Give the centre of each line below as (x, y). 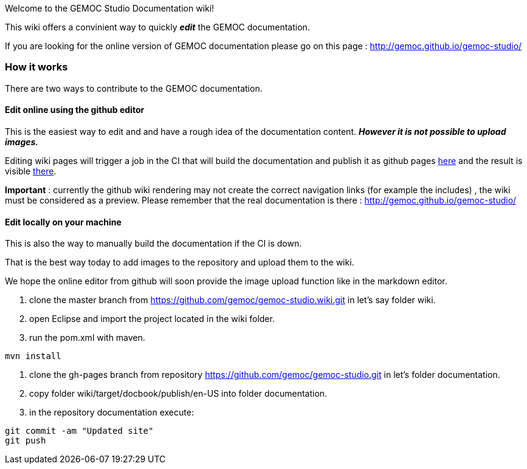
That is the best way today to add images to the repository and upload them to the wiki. (180, 262)
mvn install (33, 356)
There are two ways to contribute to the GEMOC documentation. (134, 88)
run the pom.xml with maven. (87, 338)
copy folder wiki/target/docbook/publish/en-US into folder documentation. (178, 394)
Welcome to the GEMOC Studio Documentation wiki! (110, 8)
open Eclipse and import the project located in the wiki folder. (152, 319)
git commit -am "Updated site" (79, 431)
